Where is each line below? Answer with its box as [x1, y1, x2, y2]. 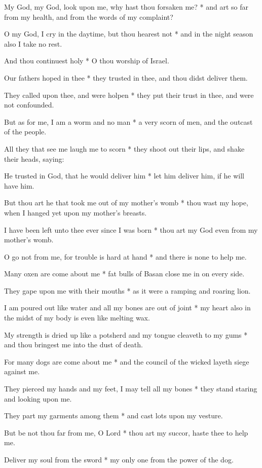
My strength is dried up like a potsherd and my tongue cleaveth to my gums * [4, 329, 248, 340]
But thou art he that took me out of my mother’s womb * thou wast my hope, [4, 197, 248, 208]
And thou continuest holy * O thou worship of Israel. [4, 55, 169, 66]
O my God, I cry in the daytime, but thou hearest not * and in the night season [4, 28, 253, 39]
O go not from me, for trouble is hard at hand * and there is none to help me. [4, 251, 247, 262]
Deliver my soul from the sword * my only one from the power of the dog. [4, 454, 234, 464]
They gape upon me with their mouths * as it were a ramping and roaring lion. [4, 285, 251, 296]
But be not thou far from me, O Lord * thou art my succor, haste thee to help [4, 427, 248, 438]
